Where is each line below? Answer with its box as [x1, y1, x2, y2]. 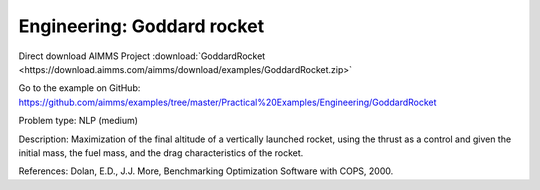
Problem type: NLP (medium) [18, 115, 139, 127]
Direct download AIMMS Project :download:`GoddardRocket [18, 50, 266, 62]
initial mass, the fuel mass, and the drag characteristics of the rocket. [18, 146, 304, 159]
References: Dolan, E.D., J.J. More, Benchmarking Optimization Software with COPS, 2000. [18, 165, 394, 177]
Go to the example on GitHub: [18, 82, 141, 94]
